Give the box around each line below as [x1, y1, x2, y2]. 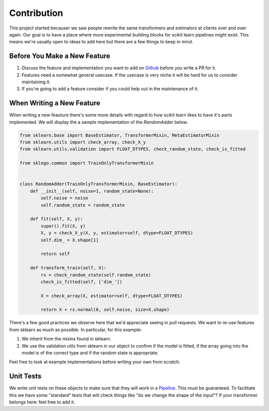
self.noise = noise [40, 195, 88, 201]
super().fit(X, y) [40, 223, 86, 229]
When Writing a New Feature [9, 99, 101, 107]
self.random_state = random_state [40, 202, 125, 208]
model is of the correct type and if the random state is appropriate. [21, 350, 159, 356]
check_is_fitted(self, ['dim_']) [40, 279, 123, 284]
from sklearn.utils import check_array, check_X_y [19, 140, 146, 145]
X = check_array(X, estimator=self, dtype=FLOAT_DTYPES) [40, 293, 183, 299]
